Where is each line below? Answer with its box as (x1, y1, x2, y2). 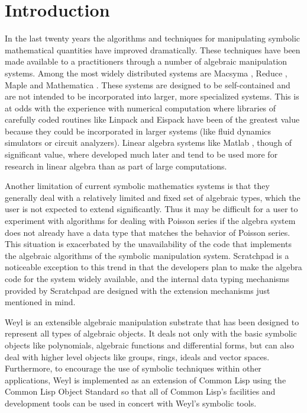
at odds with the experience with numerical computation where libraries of (5, 101, 276, 114)
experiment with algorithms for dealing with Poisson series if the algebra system (5, 214, 296, 227)
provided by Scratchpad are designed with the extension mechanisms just (5, 284, 270, 296)
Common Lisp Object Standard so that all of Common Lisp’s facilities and (5, 385, 276, 398)
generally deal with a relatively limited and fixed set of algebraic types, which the (5, 191, 300, 203)
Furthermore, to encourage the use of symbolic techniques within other (5, 362, 261, 374)
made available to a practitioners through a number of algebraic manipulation (5, 55, 287, 68)
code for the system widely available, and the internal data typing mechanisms (5, 273, 290, 284)
